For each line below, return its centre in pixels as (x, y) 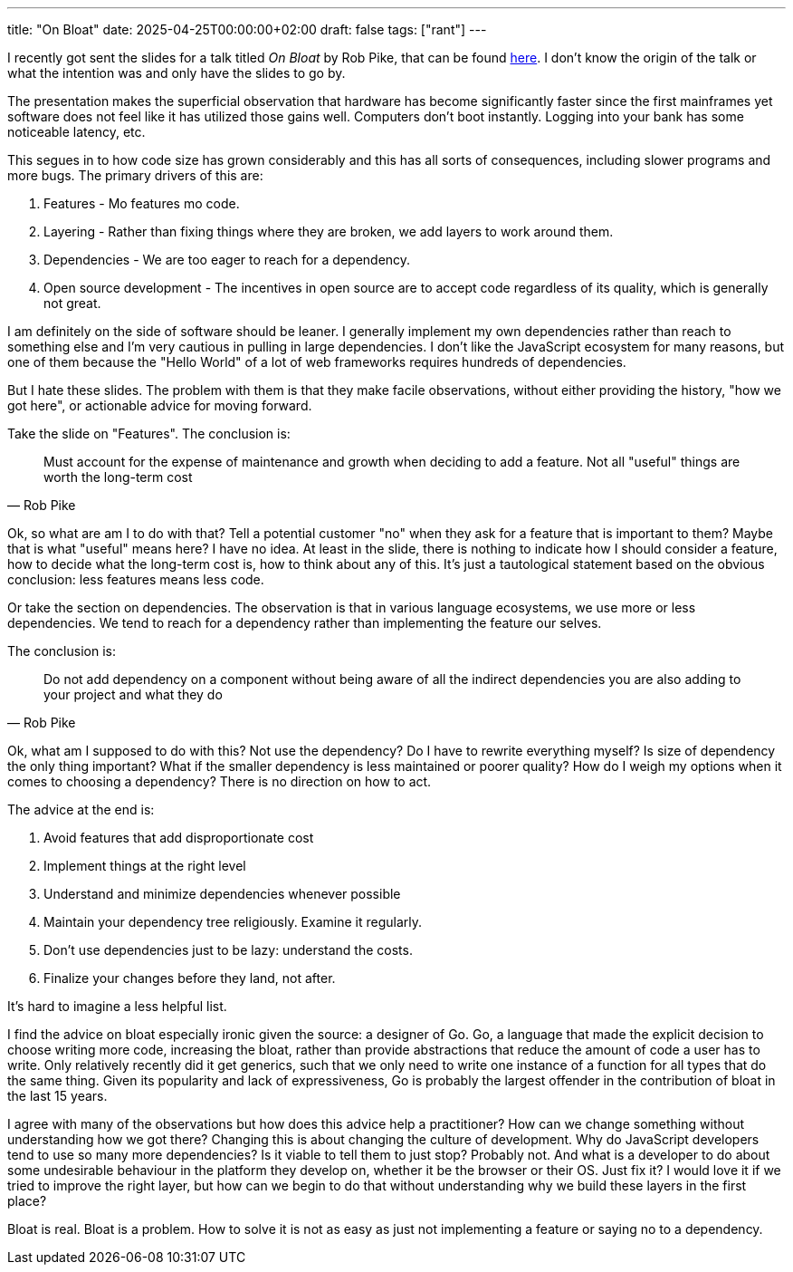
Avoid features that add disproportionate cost (179, 838)
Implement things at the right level (145, 866)
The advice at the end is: (81, 809)
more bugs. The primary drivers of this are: (135, 175)
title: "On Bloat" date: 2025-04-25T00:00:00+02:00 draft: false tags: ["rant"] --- (247, 29)
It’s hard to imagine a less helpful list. (117, 1006)
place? (27, 1201)
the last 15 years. (57, 1096)
